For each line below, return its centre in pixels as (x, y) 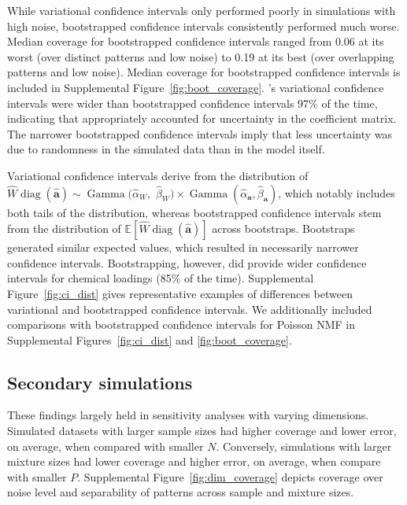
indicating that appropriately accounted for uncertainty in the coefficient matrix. (202, 118)
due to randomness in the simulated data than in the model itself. (166, 149)
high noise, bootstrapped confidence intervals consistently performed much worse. (203, 26)
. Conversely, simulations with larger (304, 446)
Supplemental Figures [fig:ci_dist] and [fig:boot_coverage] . (150, 339)
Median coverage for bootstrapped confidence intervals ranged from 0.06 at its (196, 41)
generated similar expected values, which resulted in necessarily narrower (183, 247)
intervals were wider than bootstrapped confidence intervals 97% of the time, (192, 103)
